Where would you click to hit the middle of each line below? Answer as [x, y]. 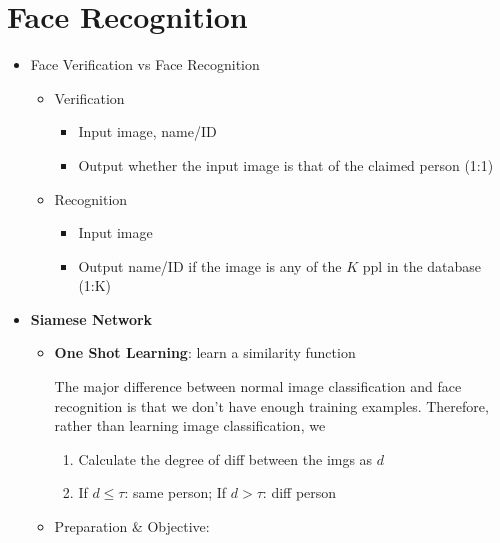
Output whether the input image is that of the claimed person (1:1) [286, 164]
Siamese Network [91, 318]
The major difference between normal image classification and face [258, 386]
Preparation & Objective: [132, 526]
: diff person [299, 492]
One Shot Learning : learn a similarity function [205, 352]
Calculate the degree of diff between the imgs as [225, 458]
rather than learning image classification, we [190, 425]
